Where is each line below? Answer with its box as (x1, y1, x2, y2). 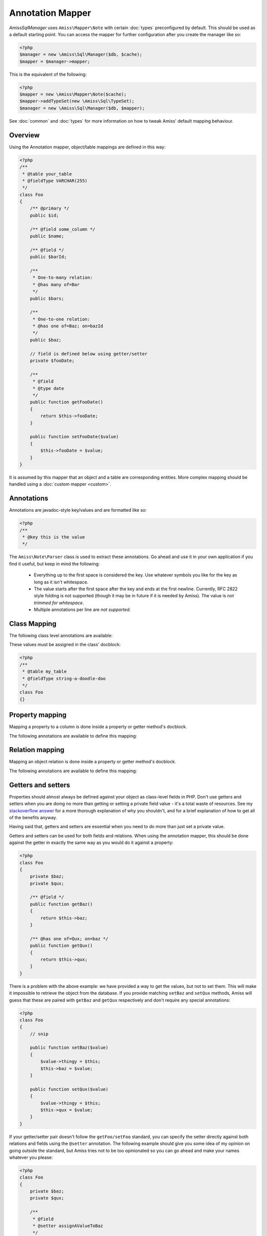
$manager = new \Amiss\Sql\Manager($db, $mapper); (19, 105, 145, 111)
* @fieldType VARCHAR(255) (22, 178, 88, 183)
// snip (30, 1031, 49, 1037)
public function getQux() (30, 943, 93, 949)
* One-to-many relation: (32, 275, 93, 280)
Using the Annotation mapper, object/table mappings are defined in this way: (9, 144, 166, 150)
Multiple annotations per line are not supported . (34, 607, 131, 613)
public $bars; (30, 296, 64, 301)
